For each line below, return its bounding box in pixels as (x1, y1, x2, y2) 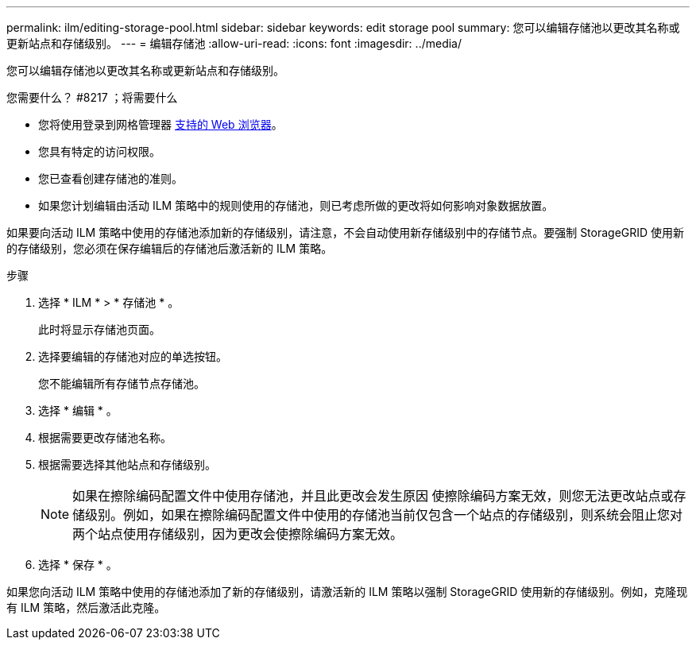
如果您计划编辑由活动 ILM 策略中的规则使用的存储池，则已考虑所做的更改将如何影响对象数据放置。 (38, 199, 554, 212)
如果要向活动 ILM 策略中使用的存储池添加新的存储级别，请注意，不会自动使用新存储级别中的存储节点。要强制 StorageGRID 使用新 (6, 226, 685, 239)
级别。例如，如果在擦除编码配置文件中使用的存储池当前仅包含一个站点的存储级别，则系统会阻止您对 (85, 507, 683, 523)
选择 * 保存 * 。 (38, 558, 118, 571)
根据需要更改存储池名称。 (38, 431, 172, 444)
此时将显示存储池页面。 (38, 323, 160, 336)
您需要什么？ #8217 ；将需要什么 (6, 91, 178, 104)
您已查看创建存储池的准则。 (38, 172, 183, 185)
